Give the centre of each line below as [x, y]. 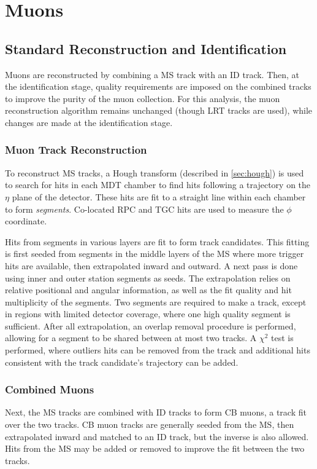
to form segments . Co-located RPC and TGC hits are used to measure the [144, 209]
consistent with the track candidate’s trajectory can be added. [122, 362]
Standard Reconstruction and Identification [146, 48]
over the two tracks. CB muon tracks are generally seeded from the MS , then [150, 424]
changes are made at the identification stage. [89, 122]
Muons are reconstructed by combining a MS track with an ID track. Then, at [152, 74]
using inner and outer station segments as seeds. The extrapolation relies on [148, 278]
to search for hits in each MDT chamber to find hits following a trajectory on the [158, 185]
